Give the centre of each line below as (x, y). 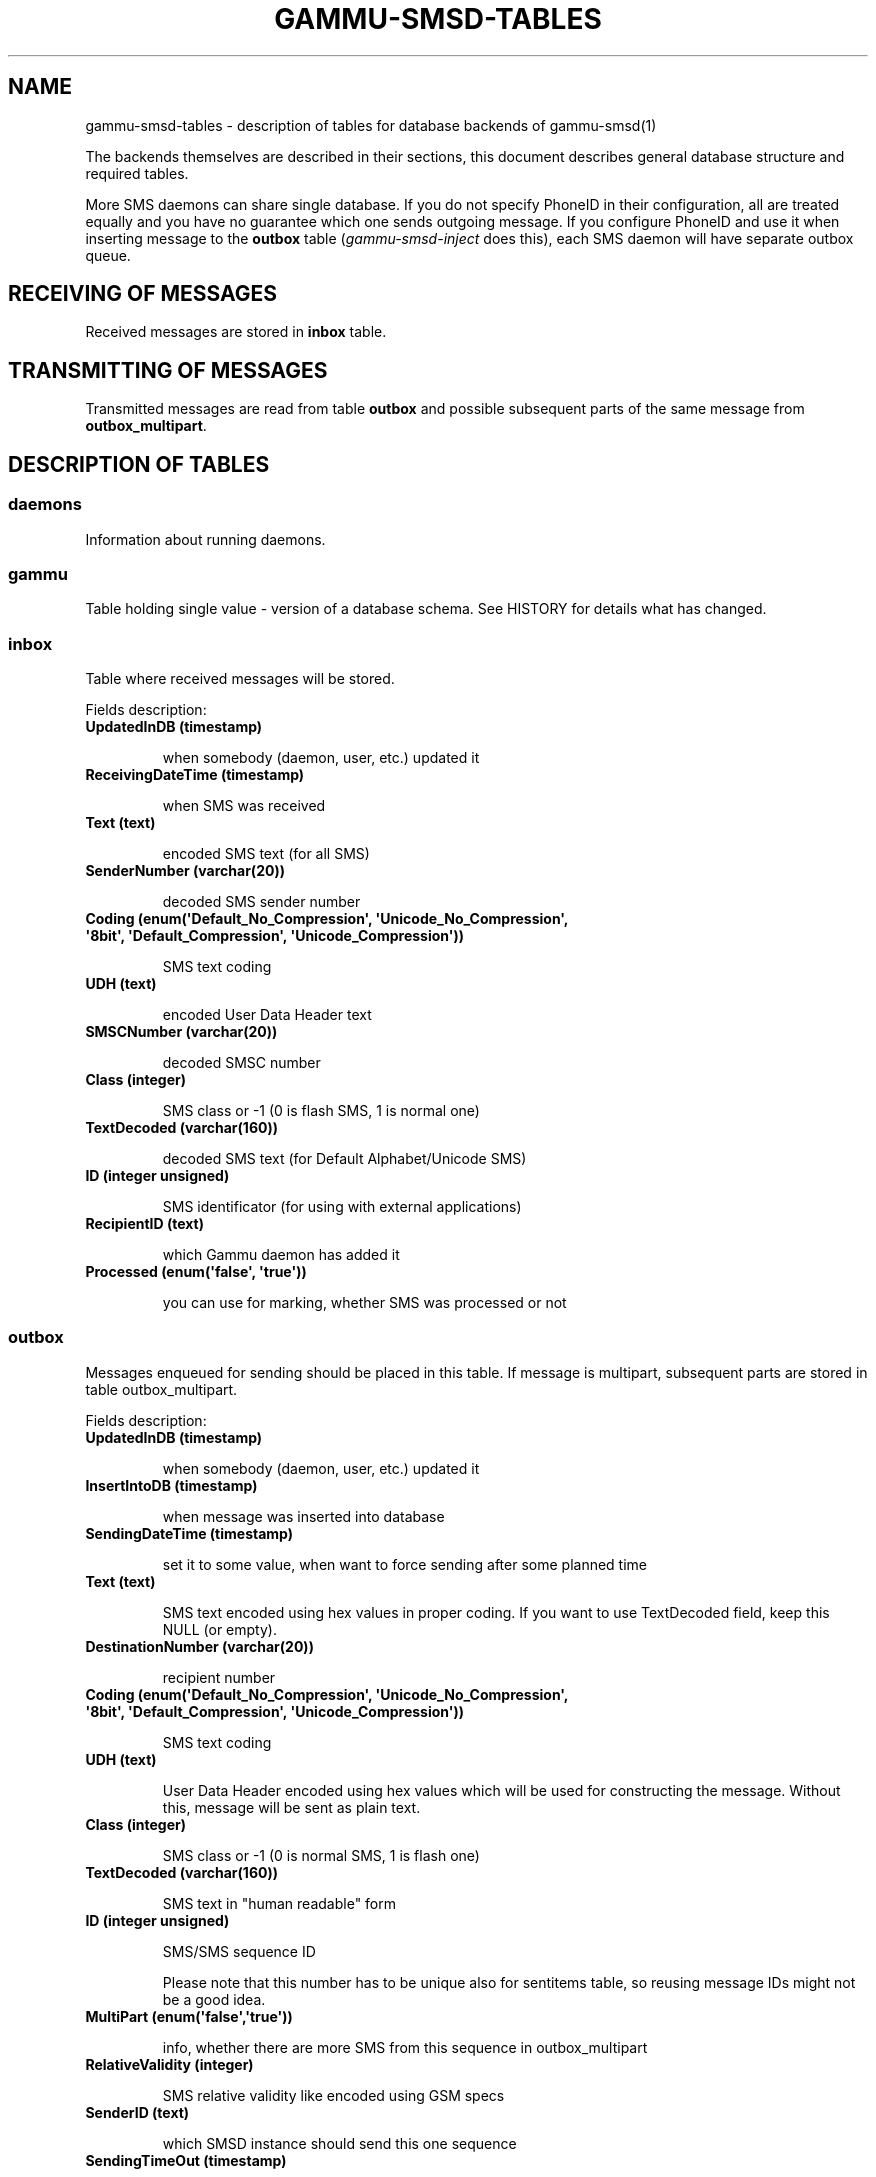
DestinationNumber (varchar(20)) (199, 1646)
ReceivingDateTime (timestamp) (195, 774)
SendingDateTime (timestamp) (189, 1533)
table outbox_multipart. (161, 1389)
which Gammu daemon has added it (281, 1254)
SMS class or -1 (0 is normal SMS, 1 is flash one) (321, 1855)
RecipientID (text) (145, 1223)
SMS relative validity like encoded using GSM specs (333, 2095)
